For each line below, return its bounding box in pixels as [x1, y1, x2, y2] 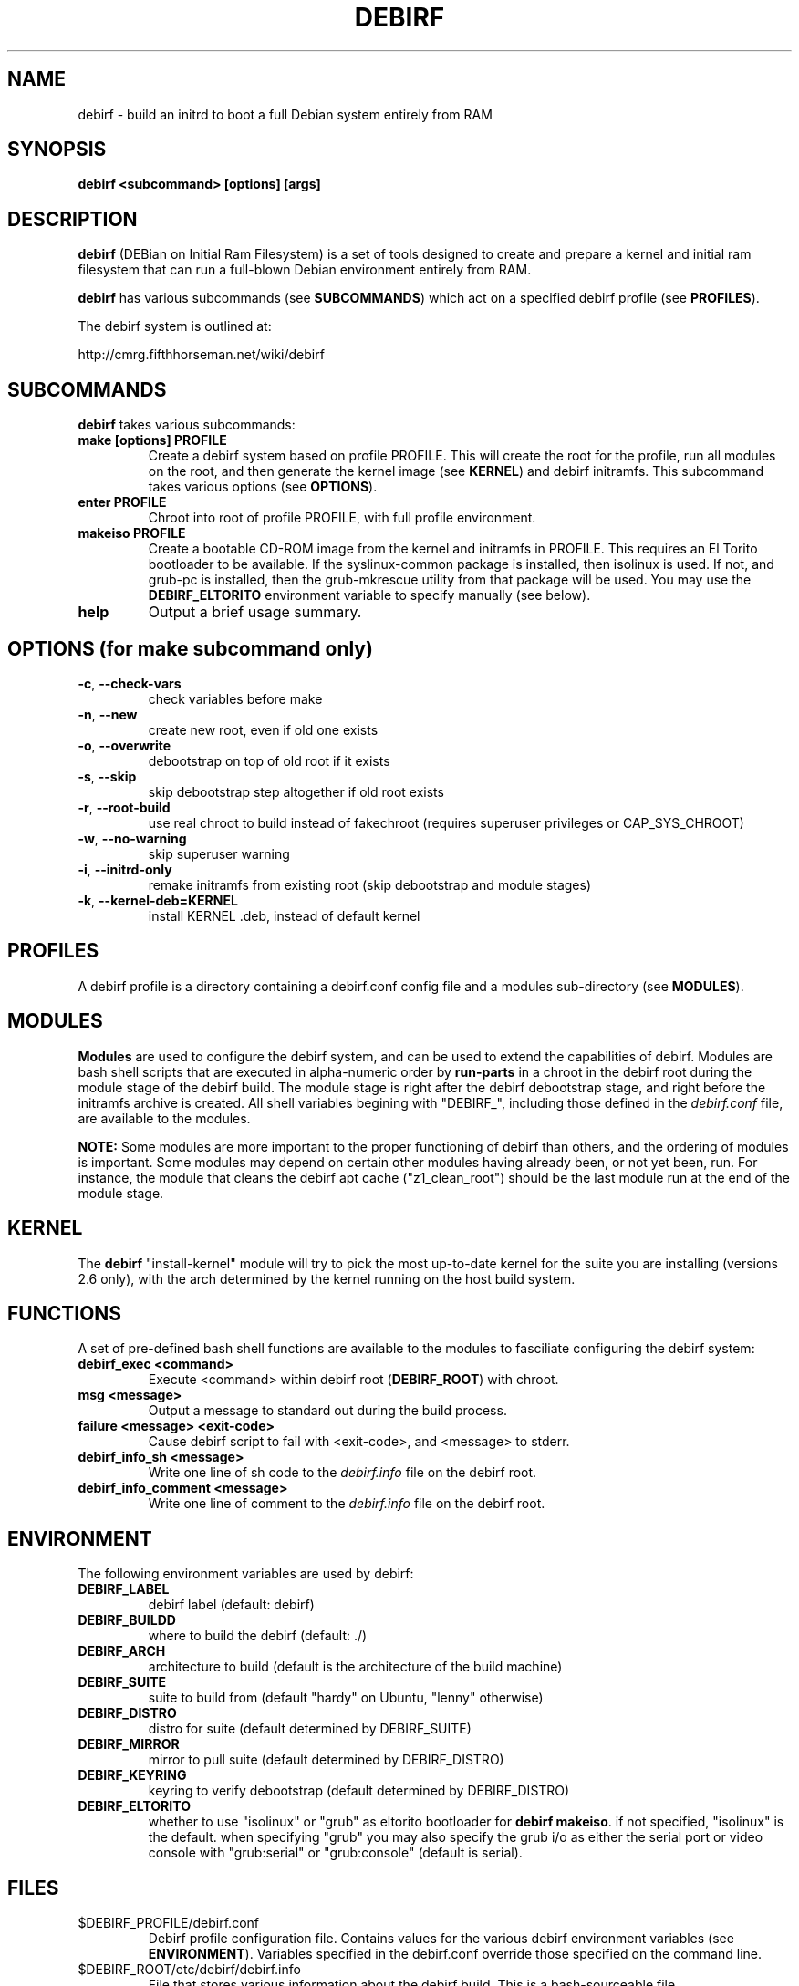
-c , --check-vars [78, 675, 182, 691]
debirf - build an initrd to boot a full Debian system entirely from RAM [78, 106, 493, 122]
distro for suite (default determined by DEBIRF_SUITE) [148, 1721, 472, 1737]
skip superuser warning [148, 845, 290, 862]
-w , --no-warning [78, 830, 187, 846]
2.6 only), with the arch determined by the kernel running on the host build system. [78, 1270, 576, 1287]
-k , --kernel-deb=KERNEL [78, 892, 238, 908]
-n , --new [78, 706, 138, 722]
